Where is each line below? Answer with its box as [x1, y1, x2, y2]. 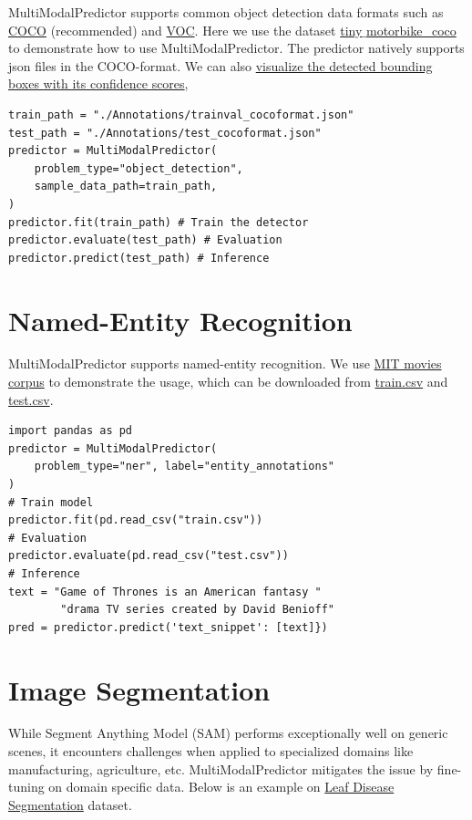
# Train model [8, 495, 94, 509]
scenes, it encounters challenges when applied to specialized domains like [8, 742, 414, 761]
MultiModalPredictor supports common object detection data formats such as [8, 3, 444, 21]
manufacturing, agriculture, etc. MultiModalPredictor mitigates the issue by [8, 759, 434, 778]
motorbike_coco [365, 20, 457, 39]
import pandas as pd [8, 424, 133, 438]
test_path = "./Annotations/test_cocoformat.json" [8, 126, 322, 140]
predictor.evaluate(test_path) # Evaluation [8, 234, 282, 247]
